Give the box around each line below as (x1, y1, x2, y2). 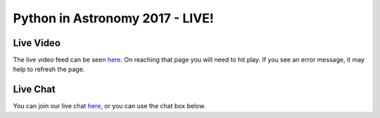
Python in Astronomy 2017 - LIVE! (13, 10, 214, 26)
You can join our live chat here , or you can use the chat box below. (13, 102, 206, 110)
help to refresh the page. (13, 65, 85, 73)
